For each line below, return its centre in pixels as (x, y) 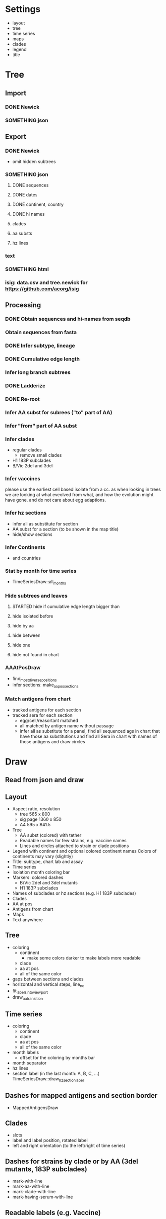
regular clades (27, 450)
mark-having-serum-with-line (43, 1197)
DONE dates (25, 195)
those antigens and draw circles (52, 741)
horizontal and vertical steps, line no (48, 985)
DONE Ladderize (25, 386)
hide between (26, 635)
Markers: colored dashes (38, 877)
